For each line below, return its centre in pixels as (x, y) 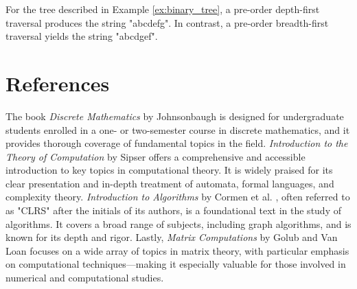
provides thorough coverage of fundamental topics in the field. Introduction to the (177, 143)
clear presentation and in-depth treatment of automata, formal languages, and (170, 183)
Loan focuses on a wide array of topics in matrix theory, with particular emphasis (177, 250)
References (58, 83)
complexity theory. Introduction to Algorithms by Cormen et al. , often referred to (178, 197)
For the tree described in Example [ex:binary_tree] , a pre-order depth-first (163, 9)
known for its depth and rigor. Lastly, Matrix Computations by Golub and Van (172, 237)
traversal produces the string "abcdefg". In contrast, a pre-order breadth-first (167, 22)
